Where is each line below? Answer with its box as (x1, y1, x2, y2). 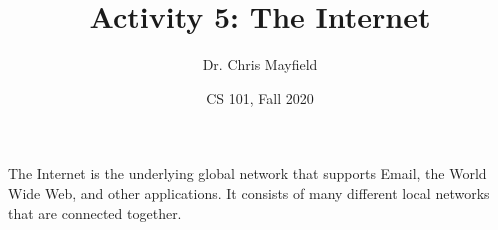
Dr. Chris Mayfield (202, 54, 318, 75)
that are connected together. (8, 202, 182, 223)
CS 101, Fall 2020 (206, 87, 314, 108)
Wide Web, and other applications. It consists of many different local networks (8, 182, 490, 203)
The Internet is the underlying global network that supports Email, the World (8, 163, 487, 184)
